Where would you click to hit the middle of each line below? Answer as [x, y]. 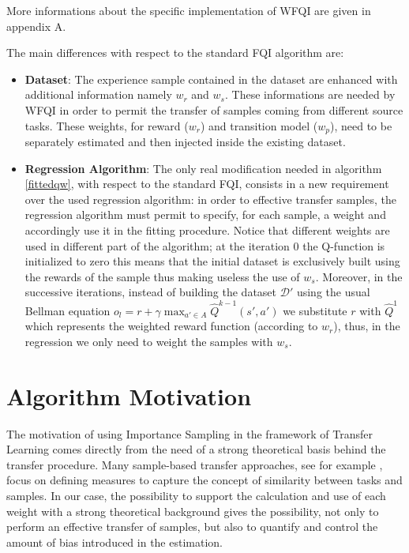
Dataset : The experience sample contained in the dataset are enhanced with [211, 79]
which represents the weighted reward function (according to [171, 326]
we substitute [315, 310]
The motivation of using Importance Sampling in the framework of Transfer [189, 433]
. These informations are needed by [310, 94]
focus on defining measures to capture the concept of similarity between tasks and [204, 480]
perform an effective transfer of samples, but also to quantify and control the [192, 527]
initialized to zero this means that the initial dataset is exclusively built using [212, 261]
